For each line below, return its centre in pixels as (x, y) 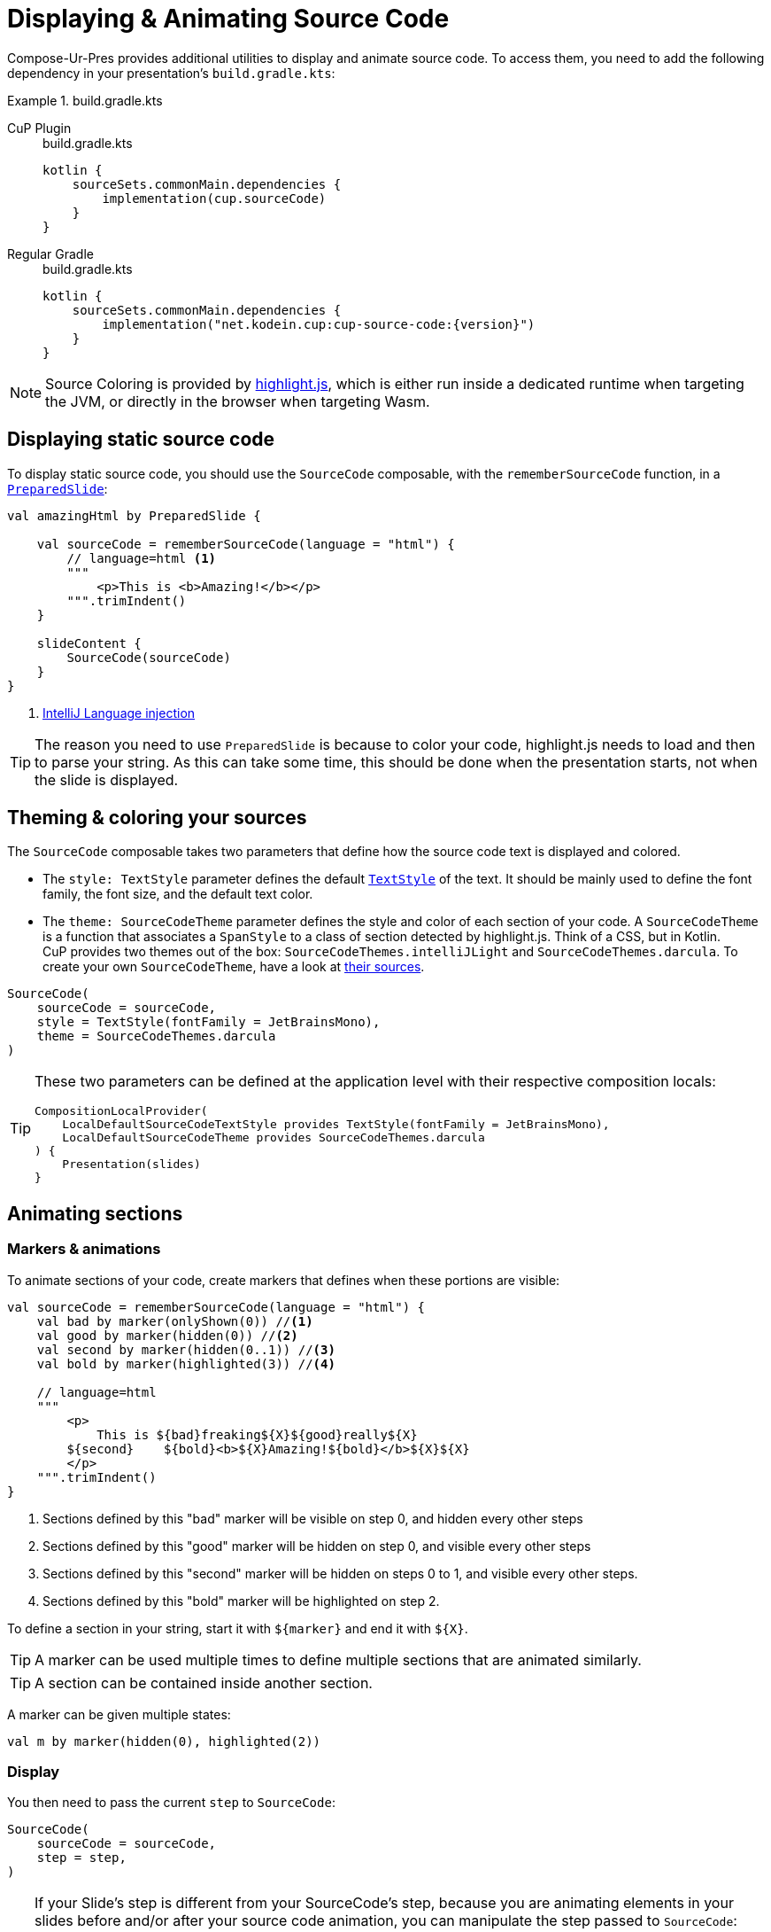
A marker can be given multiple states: (119, 1714)
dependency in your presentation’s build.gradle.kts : (171, 73)
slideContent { (89, 643)
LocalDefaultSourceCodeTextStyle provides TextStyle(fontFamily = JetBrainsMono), (336, 1125)
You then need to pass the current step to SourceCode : (171, 1803)
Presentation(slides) (131, 1165)
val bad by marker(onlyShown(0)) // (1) (175, 1321)
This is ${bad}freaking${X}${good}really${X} (257, 1434)
